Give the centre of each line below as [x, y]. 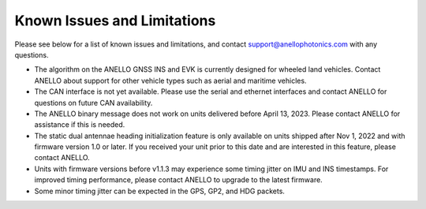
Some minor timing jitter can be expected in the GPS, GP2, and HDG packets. [160, 191]
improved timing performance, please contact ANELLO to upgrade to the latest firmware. [178, 180]
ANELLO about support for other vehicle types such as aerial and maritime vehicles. [170, 80]
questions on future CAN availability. [93, 103]
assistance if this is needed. [80, 125]
